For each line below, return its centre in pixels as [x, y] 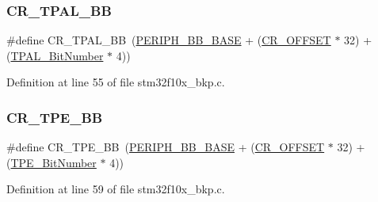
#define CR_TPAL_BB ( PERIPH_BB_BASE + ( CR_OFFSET [169, 40]
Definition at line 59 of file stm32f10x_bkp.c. [116, 189]
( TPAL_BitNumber [55, 55]
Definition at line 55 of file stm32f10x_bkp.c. [116, 82]
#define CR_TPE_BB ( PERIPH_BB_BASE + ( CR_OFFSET [166, 147]
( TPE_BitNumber [52, 162]
